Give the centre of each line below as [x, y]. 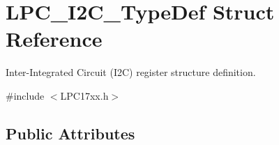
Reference [54, 39]
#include [25, 95]
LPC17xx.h [84, 95]
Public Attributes [70, 133]
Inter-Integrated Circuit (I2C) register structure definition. [131, 72]
